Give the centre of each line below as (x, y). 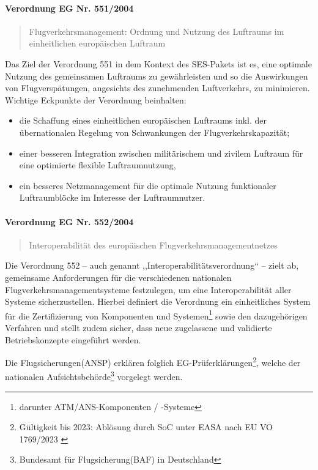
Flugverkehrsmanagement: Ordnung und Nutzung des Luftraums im (157, 31)
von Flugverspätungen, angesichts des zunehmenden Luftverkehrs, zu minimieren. (157, 88)
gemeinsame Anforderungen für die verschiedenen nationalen (118, 277)
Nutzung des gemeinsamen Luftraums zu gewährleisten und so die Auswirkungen (157, 76)
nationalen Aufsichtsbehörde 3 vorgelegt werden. (94, 376)
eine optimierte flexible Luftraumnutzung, (98, 165)
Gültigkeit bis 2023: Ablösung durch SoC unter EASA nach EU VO (146, 427)
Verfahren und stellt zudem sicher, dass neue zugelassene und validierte (139, 327)
